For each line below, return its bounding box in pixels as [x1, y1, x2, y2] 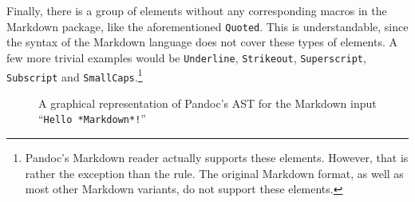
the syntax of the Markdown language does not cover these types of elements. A [6, 34, 398, 50]
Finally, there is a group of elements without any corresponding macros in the [6, 2, 387, 18]
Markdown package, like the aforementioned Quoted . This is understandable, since [6, 18, 409, 34]
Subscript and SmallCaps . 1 [6, 65, 143, 85]
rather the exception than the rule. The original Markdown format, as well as [25, 164, 404, 181]
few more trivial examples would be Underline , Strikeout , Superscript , [6, 49, 366, 65]
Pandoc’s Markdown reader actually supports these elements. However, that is [25, 149, 409, 166]
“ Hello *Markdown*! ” [38, 110, 146, 127]
